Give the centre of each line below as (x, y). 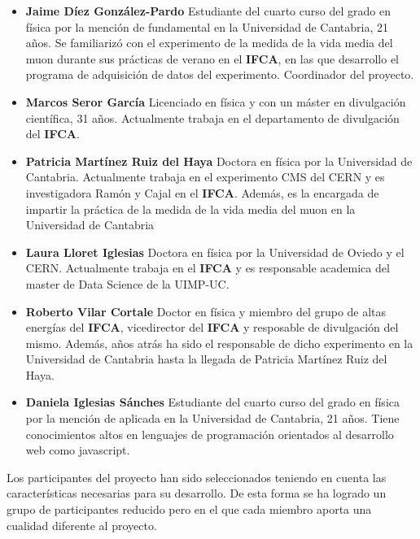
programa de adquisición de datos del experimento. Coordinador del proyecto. (220, 74)
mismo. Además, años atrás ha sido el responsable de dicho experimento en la (219, 343)
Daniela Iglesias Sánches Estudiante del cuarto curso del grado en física (212, 402)
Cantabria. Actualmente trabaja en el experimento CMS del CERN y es (205, 177)
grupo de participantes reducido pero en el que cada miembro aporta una (189, 509)
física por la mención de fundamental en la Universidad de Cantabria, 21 (207, 26)
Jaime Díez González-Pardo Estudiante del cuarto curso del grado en (208, 11)
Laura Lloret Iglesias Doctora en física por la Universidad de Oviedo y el (215, 252)
